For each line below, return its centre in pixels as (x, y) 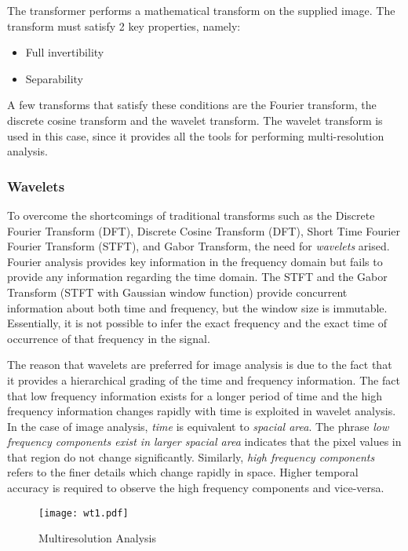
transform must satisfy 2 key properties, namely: (124, 26)
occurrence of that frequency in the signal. (109, 338)
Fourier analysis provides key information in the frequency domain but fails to (195, 261)
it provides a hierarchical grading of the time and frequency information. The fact (204, 379)
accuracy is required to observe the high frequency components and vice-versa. (196, 488)
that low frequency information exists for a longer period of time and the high (195, 395)
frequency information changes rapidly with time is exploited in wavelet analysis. (202, 411)
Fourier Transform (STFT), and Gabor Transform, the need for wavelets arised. (199, 246)
